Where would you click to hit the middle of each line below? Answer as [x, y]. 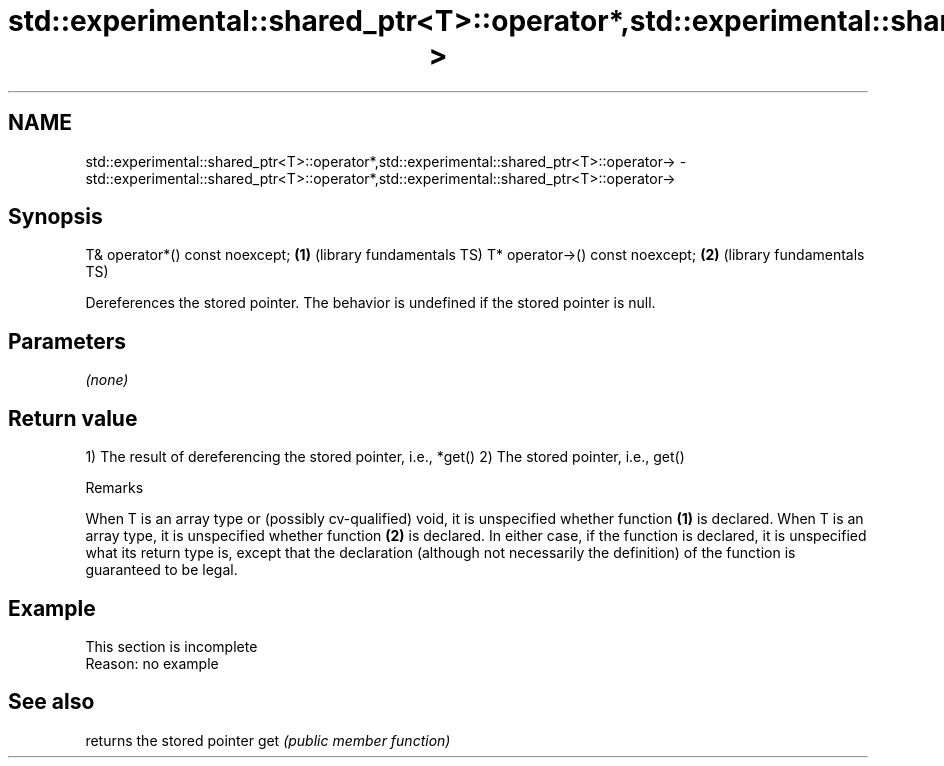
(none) [107, 380]
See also [51, 702]
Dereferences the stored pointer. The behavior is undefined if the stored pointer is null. [370, 303]
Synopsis [55, 217]
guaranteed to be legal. [161, 570]
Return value [73, 418]
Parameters [67, 341]
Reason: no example [152, 663]
